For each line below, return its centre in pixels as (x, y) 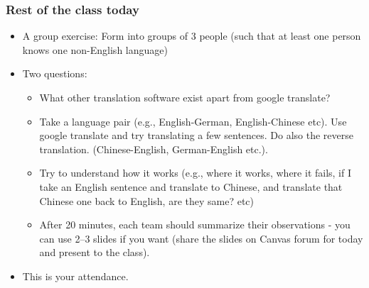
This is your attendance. (75, 276)
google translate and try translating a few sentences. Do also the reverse (197, 135)
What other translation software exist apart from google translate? (185, 97)
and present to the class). (95, 252)
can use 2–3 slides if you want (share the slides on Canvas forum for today (201, 238)
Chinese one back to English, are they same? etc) (147, 200)
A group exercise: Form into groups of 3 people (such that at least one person (192, 36)
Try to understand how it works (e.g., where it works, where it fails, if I (196, 173)
